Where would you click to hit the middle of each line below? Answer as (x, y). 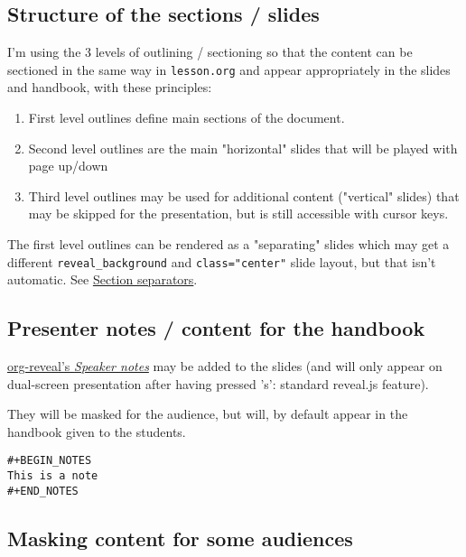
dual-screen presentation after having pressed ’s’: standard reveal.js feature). (218, 383)
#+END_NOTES (43, 491)
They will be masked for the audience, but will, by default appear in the (208, 414)
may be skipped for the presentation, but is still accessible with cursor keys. (238, 214)
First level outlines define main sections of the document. (186, 118)
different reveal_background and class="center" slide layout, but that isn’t (222, 261)
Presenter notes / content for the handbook (216, 328)
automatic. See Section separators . (103, 279)
